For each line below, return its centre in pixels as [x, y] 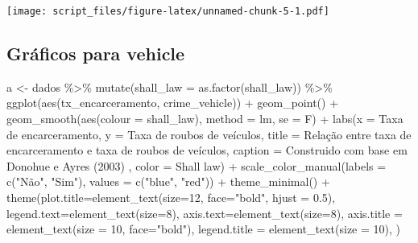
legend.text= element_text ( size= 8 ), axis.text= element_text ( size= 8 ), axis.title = [205, 213]
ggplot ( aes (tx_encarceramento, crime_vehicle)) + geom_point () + [173, 103]
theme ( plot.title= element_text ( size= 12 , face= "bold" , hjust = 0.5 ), [171, 198]
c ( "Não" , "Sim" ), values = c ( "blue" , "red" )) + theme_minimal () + [168, 181]
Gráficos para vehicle [96, 54]
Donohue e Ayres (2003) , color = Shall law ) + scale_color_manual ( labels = [197, 165]
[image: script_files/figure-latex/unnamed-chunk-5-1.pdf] [168, 11]
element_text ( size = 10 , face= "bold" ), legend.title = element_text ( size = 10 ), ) [204, 229]
